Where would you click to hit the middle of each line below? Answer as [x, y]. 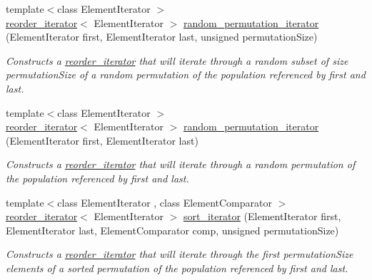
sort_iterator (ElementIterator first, [262, 216]
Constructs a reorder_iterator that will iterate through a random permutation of [181, 164]
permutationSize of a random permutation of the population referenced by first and [186, 74]
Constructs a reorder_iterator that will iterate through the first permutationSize [180, 254]
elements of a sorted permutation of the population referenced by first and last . [177, 268]
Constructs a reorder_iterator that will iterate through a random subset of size [177, 60]
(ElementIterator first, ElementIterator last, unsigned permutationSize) [162, 37]
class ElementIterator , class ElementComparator [165, 202]
